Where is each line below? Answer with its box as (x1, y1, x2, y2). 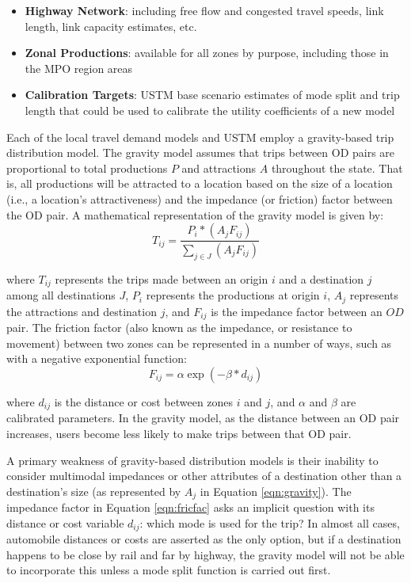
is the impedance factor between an (211, 303, 382, 319)
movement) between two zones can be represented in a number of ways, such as (6, 334, 392, 351)
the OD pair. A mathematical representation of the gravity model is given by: (6, 206, 384, 223)
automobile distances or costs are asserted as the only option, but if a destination (6, 531, 401, 547)
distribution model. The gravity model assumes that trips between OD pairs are (6, 144, 395, 161)
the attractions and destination (6, 303, 157, 319)
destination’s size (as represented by (6, 482, 181, 499)
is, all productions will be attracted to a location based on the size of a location (6, 175, 393, 192)
